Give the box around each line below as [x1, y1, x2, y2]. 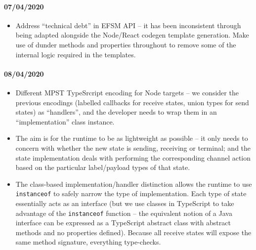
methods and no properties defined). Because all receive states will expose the [15, 227, 252, 237]
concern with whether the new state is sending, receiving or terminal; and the [15, 142, 251, 153]
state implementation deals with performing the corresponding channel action [15, 152, 251, 163]
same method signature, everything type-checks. [15, 237, 161, 247]
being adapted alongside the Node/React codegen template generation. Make [15, 30, 249, 40]
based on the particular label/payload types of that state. [15, 162, 190, 172]
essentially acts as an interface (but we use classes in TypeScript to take [15, 198, 234, 208]
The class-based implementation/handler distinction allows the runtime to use [15, 178, 252, 189]
